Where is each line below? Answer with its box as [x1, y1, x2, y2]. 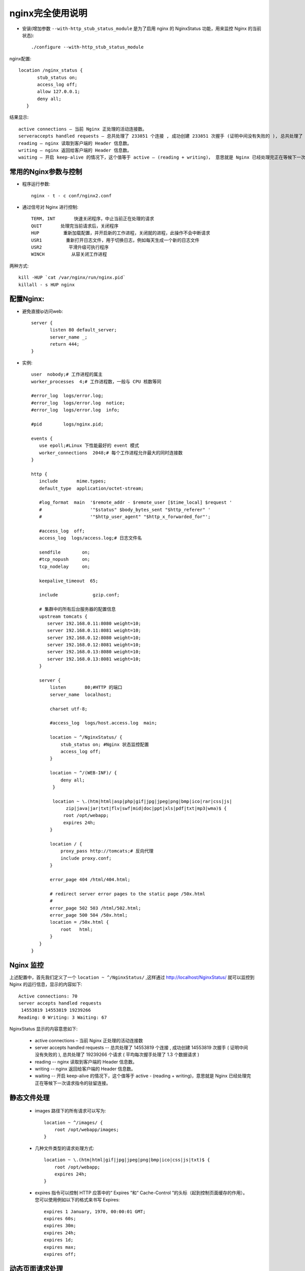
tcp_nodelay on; [39, 563, 90, 569]
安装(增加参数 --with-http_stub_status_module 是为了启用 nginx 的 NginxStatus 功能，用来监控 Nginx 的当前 [22, 25, 262, 32]
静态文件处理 [9, 1093, 50, 1102]
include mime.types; [39, 478, 107, 484]
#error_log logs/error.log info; [31, 407, 120, 413]
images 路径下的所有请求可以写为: [35, 1108, 106, 1114]
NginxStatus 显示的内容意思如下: [9, 1026, 78, 1032]
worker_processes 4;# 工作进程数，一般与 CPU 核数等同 [31, 379, 162, 384]
